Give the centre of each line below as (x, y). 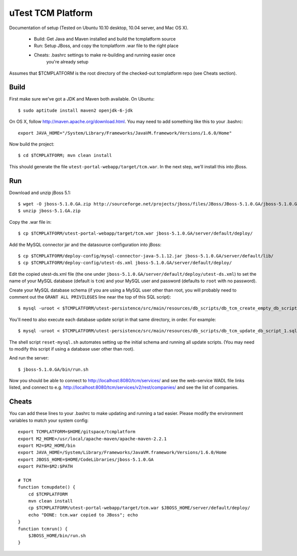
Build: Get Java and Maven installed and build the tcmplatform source (105, 39)
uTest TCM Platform (51, 13)
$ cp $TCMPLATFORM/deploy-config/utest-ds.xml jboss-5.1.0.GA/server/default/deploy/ (125, 263)
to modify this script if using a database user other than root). (72, 349)
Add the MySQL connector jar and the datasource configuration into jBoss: (85, 245)
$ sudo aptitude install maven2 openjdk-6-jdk (75, 110)
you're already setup (67, 62)
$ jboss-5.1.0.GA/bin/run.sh (53, 369)
